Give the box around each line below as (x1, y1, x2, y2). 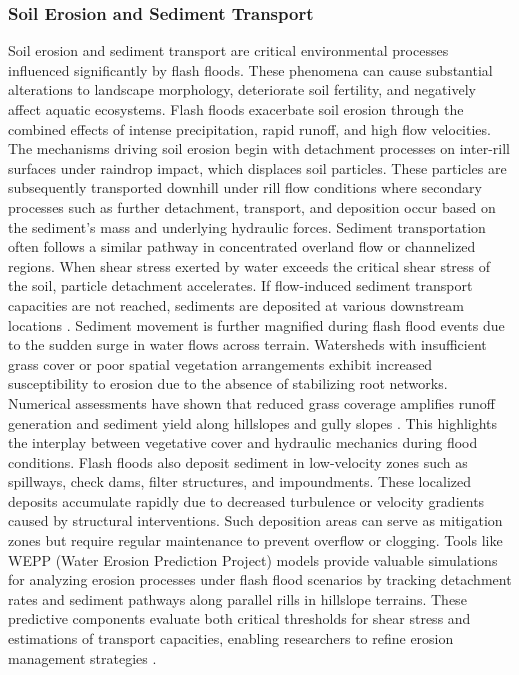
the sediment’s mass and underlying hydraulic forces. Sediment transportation (8, 216, 486, 237)
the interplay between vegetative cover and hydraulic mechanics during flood (8, 432, 478, 453)
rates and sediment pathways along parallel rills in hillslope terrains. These (8, 588, 467, 609)
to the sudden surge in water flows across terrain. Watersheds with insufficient (8, 334, 487, 355)
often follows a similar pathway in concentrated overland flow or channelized (8, 236, 476, 257)
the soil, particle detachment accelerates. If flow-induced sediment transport (8, 275, 473, 296)
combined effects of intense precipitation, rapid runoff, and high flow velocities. (8, 118, 491, 139)
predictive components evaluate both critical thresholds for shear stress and (8, 608, 471, 629)
